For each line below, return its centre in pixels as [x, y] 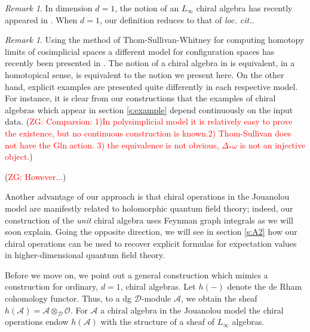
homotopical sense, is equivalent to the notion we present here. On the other [145, 74]
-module [156, 298]
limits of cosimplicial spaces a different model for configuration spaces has [140, 51]
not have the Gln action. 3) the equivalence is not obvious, [112, 145]
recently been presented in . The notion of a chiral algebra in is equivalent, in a [150, 63]
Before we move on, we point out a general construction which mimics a [136, 274]
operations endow [37, 322]
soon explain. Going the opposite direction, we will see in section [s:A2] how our [151, 232]
